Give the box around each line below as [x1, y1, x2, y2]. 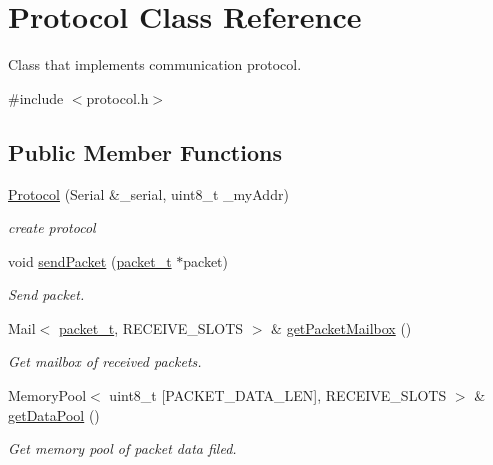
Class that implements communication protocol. [8, 54, 302, 75]
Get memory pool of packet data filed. [8, 438, 237, 459]
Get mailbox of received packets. [8, 351, 202, 372]
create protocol [8, 217, 96, 238]
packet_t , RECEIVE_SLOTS [58, 317, 244, 338]
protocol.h [86, 87, 149, 108]
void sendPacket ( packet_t [8, 250, 172, 271]
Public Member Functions [8, 136, 282, 167]
